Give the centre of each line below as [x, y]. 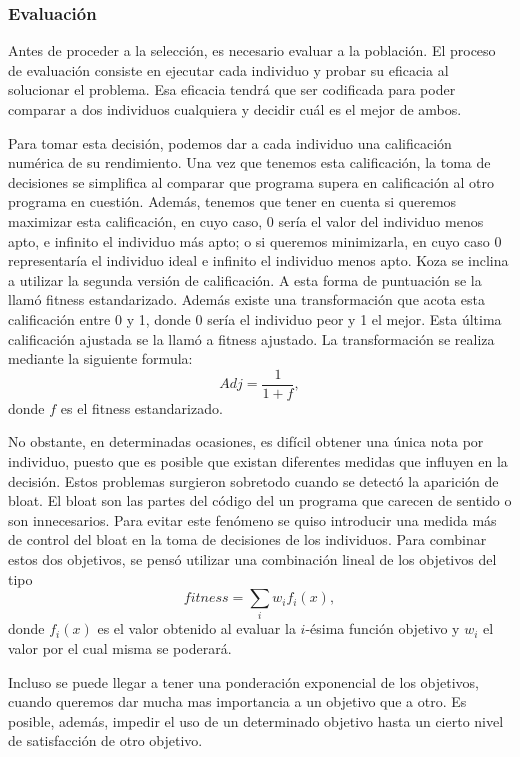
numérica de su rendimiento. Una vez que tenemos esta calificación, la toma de [249, 162]
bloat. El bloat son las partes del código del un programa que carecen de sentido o [260, 500]
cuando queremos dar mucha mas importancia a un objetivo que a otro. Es [237, 701]
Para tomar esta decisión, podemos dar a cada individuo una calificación [230, 142]
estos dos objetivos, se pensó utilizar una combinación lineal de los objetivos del [252, 558]
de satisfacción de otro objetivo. [105, 740]
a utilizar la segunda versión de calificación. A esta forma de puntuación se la [245, 279]
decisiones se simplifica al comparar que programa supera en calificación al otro [251, 181]
